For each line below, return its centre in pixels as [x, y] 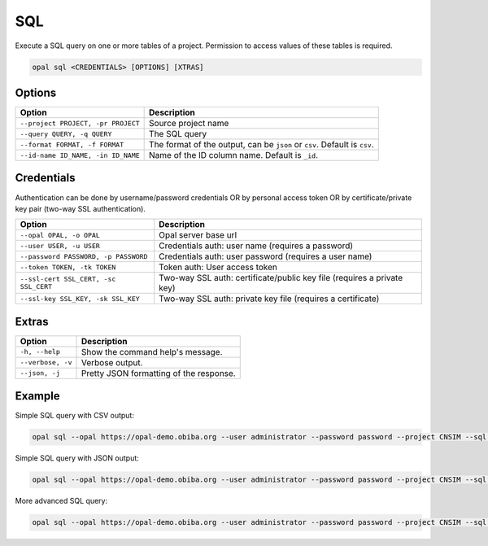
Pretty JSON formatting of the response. [158, 373]
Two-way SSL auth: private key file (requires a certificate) [269, 299]
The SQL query [178, 134]
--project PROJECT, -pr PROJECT [80, 123]
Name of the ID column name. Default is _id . [234, 155]
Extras [32, 321]
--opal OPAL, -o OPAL [60, 235]
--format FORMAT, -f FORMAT [72, 144]
